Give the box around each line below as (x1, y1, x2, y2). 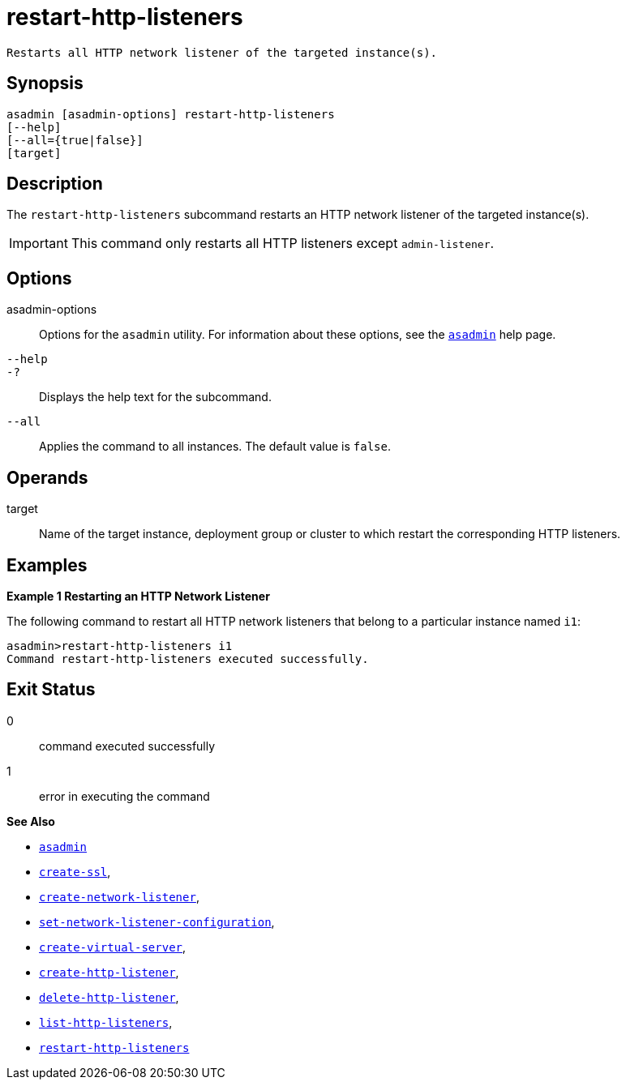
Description (6, 173, 103, 195)
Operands (6, 467, 88, 488)
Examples (6, 554, 88, 575)
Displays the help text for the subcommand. (39, 390, 272, 404)
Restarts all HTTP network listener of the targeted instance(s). (6, 45, 438, 59)
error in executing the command (39, 789, 210, 803)
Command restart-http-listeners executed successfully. (6, 652, 369, 665)
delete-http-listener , (39, 990, 179, 1004)
